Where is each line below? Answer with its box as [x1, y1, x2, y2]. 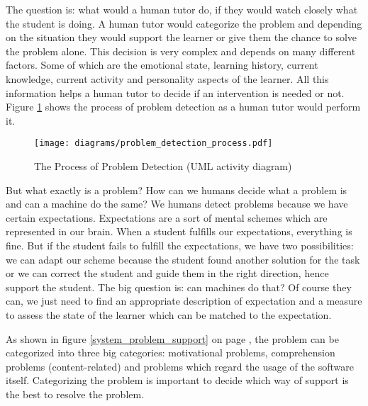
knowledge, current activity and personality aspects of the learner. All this [6, 71, 329, 86]
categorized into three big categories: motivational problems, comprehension [6, 345, 335, 360]
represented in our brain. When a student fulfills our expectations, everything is [6, 224, 352, 239]
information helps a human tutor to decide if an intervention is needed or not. [6, 85, 345, 100]
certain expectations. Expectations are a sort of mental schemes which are [6, 210, 328, 225]
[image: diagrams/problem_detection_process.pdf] [34, 138, 273, 149]
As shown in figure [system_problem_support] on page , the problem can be [6, 331, 339, 346]
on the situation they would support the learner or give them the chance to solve [6, 30, 357, 45]
